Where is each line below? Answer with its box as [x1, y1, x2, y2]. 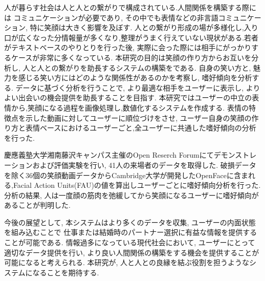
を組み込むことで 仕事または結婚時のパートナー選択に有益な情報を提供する [4, 227, 257, 237]
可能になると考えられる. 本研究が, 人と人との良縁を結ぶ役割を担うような [4, 257, 249, 268]
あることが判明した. [4, 200, 71, 210]
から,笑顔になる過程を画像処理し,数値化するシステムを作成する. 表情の [11, 102, 249, 113]
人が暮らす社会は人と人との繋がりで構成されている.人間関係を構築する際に [4, 2, 257, 12]
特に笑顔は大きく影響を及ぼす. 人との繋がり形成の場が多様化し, [30, 22, 244, 33]
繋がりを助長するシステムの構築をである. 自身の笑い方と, [58, 62, 251, 73]
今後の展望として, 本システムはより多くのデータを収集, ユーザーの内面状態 [4, 217, 256, 227]
